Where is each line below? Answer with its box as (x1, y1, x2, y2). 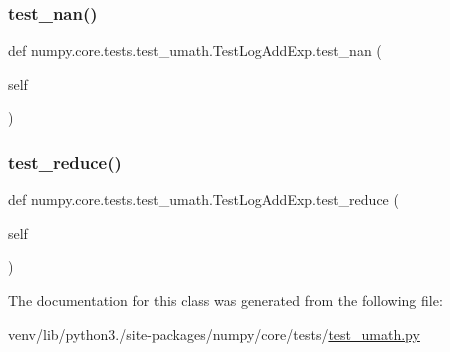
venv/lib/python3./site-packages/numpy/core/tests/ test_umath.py (8, 323, 420, 344)
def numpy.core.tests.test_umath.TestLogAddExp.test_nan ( (8, 40, 382, 61)
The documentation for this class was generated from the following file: (8, 290, 443, 310)
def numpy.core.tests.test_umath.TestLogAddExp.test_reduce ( (8, 189, 399, 210)
